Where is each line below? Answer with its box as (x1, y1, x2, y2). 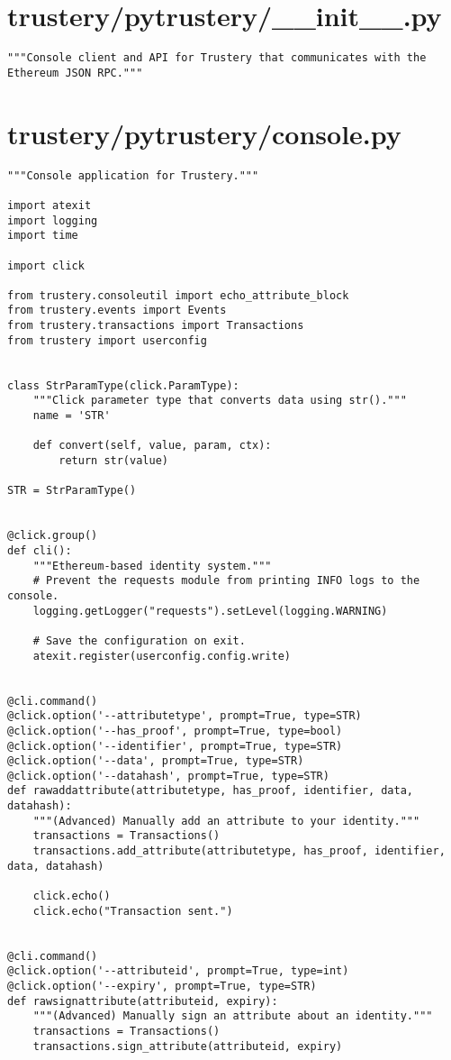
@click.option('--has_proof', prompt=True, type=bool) (7, 724, 343, 737)
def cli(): (7, 544, 72, 557)
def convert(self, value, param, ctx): (32, 439, 272, 452)
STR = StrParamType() (7, 484, 137, 498)
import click (7, 259, 85, 272)
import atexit (7, 198, 92, 212)
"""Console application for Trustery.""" (7, 169, 259, 182)
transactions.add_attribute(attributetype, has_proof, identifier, (32, 845, 446, 858)
